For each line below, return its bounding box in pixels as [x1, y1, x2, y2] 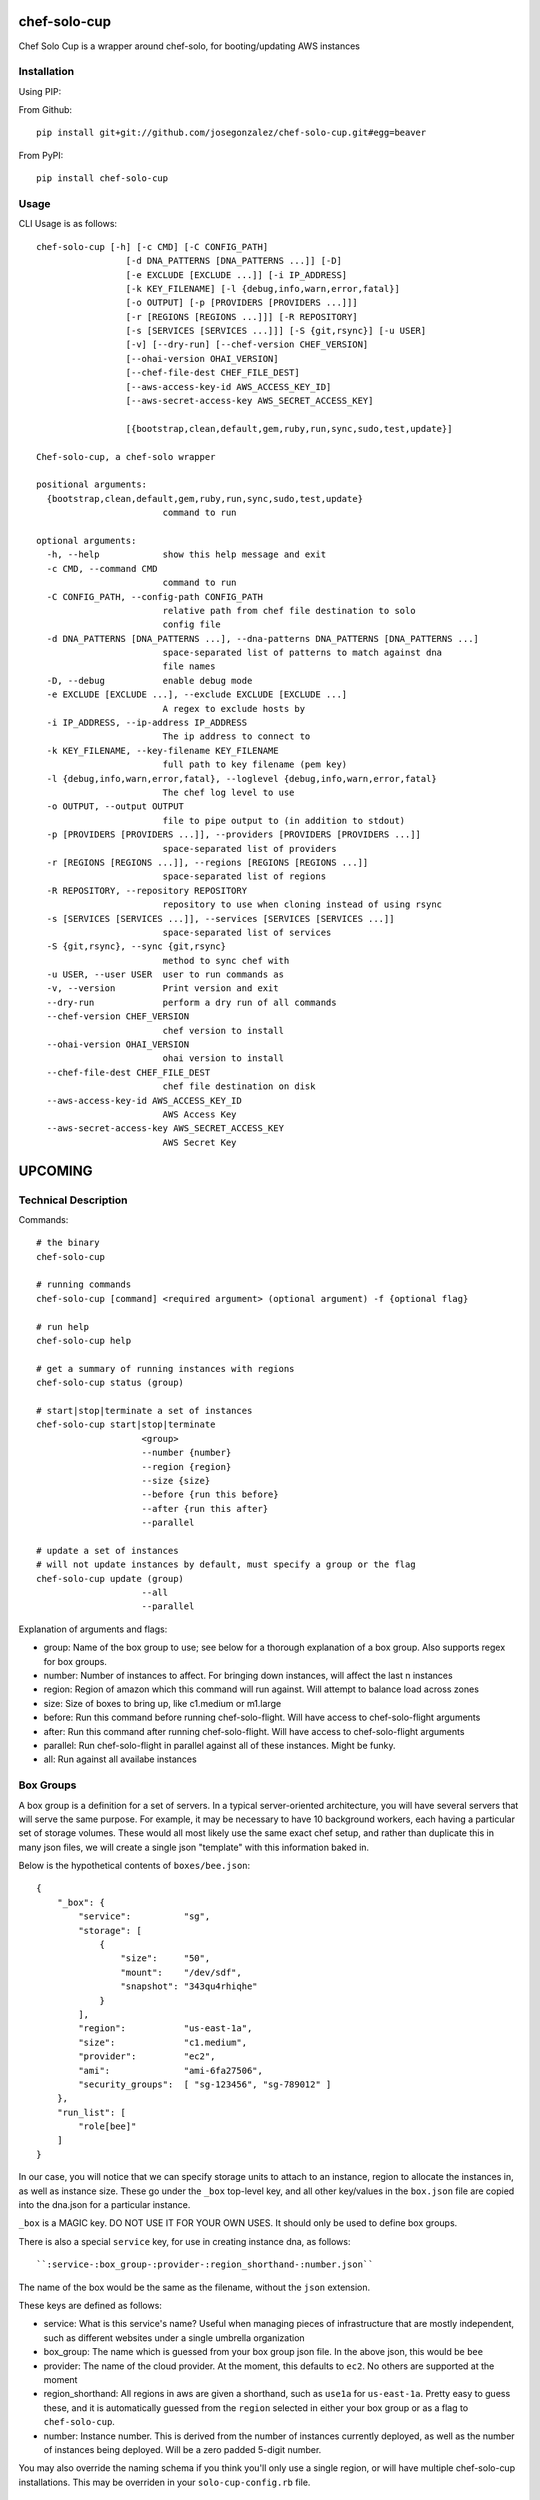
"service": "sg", [78, 1911, 211, 1922]
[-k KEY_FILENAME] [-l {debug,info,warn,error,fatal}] [125, 283, 400, 294]
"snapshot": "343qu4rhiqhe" [120, 1981, 259, 1992]
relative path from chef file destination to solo [162, 605, 416, 616]
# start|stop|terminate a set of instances [36, 1405, 253, 1416]
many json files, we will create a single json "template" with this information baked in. [18, 1841, 370, 1853]
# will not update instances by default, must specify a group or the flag [36, 1559, 416, 1570]
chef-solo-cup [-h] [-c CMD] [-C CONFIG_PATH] [36, 241, 269, 252]
